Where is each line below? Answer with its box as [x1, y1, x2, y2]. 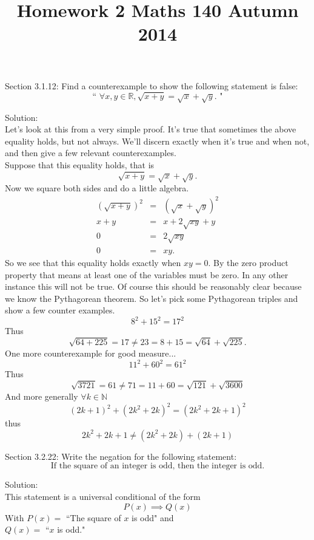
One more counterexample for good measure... [5, 347, 176, 360]
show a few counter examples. [5, 304, 115, 316]
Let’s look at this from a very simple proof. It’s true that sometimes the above [5, 123, 296, 135]
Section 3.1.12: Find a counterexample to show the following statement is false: [5, 79, 298, 92]
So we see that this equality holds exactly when [5, 256, 181, 268]
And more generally [5, 390, 78, 403]
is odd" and [132, 511, 174, 524]
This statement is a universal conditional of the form [5, 490, 201, 502]
